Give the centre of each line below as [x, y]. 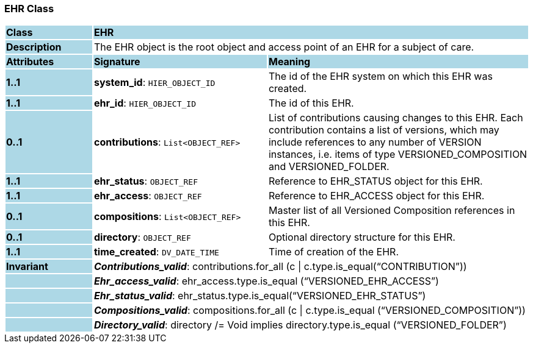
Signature [117, 62]
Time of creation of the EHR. [334, 252]
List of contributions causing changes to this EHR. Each [396, 118]
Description [34, 47]
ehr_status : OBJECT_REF [146, 181]
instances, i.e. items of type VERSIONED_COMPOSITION [398, 154]
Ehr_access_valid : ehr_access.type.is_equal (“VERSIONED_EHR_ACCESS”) [266, 281]
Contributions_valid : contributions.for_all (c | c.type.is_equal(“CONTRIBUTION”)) [280, 267]
